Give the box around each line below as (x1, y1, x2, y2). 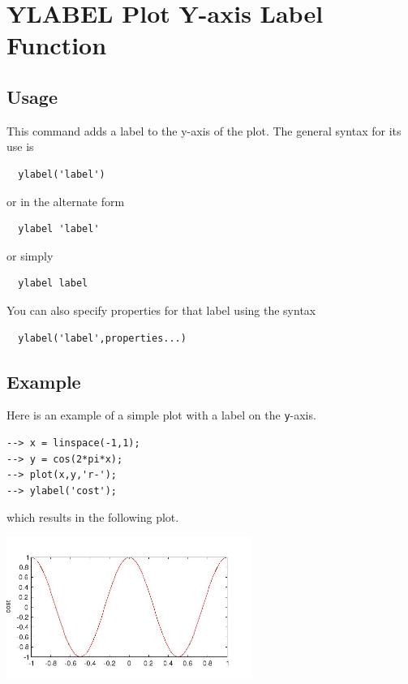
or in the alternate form (6, 192, 125, 209)
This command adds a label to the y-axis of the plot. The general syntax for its (6, 122, 402, 139)
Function (6, 28, 107, 62)
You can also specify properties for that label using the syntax (6, 301, 316, 318)
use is (6, 138, 34, 155)
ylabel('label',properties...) (18, 332, 187, 344)
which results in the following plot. (6, 509, 179, 526)
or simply (6, 247, 54, 264)
